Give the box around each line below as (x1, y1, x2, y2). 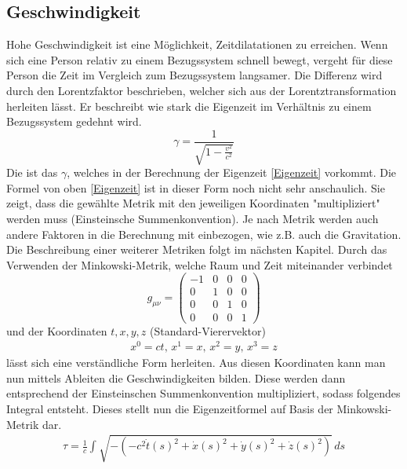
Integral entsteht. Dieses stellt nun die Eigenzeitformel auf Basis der (6, 401, 333, 417)
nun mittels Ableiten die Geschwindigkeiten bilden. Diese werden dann (6, 369, 346, 386)
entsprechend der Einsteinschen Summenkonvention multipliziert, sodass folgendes (6, 385, 401, 401)
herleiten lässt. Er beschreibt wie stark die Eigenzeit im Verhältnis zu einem (6, 97, 372, 114)
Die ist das (6, 164, 58, 181)
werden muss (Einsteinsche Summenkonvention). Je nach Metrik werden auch (6, 211, 379, 226)
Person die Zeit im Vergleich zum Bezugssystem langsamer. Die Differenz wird (6, 67, 383, 83)
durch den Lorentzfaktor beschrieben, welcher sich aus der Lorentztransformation (6, 82, 397, 98)
